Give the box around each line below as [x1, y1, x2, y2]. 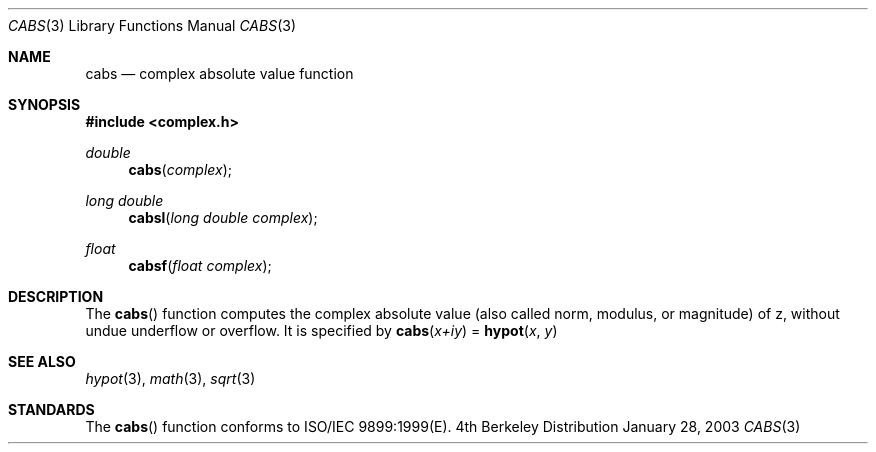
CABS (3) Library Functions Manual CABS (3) [8, 17, 296, 34]
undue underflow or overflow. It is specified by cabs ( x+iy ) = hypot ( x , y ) [85, 322, 558, 339]
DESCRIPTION [8, 288, 104, 305]
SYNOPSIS [8, 96, 81, 113]
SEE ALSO [8, 353, 76, 370]
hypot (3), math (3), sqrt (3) [85, 370, 256, 387]
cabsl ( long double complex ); [128, 209, 318, 226]
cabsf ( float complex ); [128, 257, 272, 274]
